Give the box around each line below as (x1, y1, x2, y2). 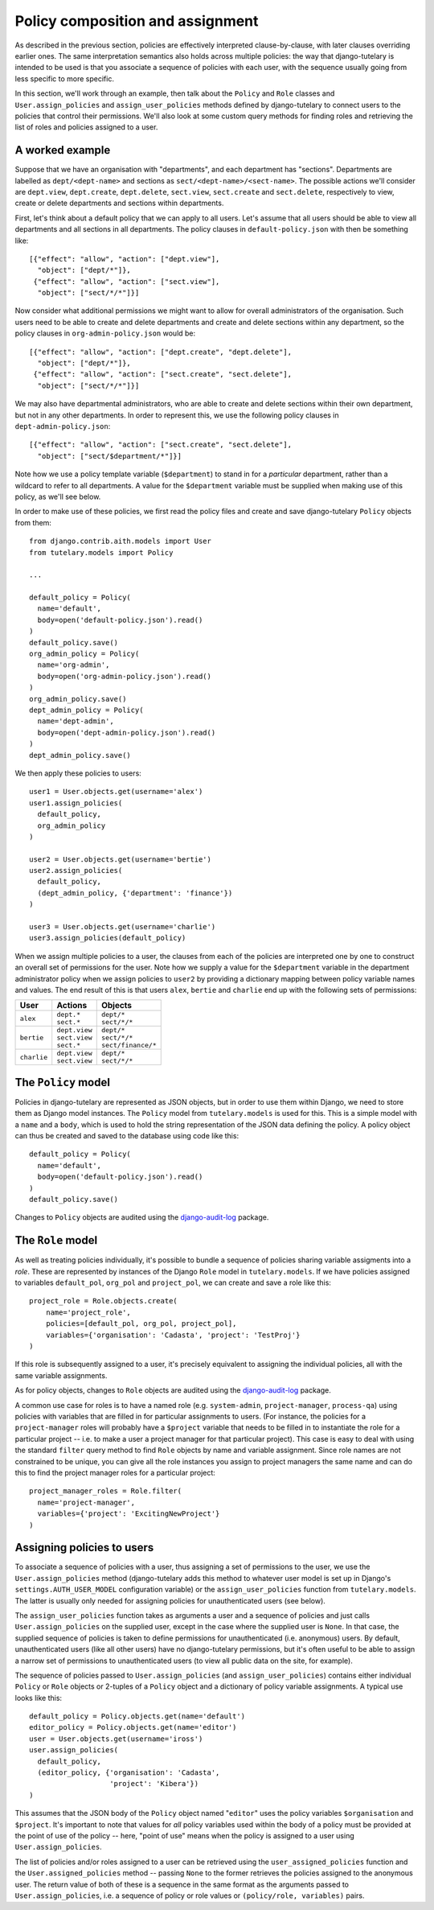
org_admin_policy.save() (29, 694, 127, 703)
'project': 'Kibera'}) (109, 1779, 199, 1789)
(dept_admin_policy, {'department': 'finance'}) (37, 888, 233, 897)
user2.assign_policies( (29, 866, 123, 875)
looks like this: (14, 1693, 63, 1702)
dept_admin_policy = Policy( (29, 705, 144, 714)
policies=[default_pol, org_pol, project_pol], (45, 1319, 237, 1328)
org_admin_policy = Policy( (29, 649, 140, 659)
